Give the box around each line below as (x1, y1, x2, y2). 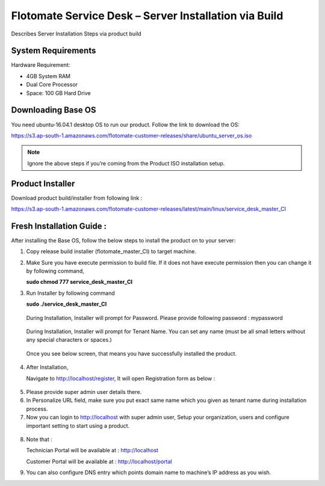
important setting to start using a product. (26, 422, 130, 429)
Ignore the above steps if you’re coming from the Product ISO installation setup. (27, 159, 225, 167)
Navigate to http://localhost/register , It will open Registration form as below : (26, 375, 215, 382)
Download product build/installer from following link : (11, 194, 143, 201)
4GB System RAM (26, 72, 70, 79)
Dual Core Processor (26, 81, 78, 88)
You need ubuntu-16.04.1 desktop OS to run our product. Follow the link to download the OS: (11, 121, 240, 128)
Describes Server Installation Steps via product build (11, 30, 141, 37)
